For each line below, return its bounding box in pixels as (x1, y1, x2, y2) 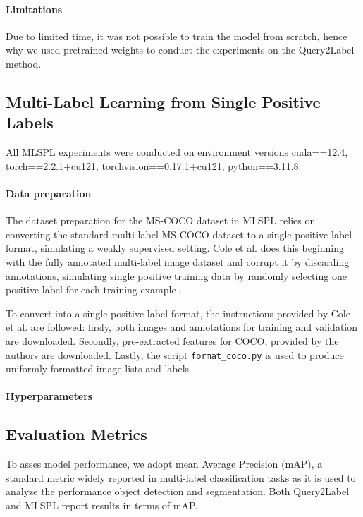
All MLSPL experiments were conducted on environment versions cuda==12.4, (6, 145, 348, 159)
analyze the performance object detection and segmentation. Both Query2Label (6, 484, 350, 499)
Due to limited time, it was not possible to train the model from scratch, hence (6, 28, 347, 43)
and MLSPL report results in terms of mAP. (6, 497, 198, 512)
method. (6, 56, 42, 71)
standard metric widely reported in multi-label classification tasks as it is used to (6, 470, 356, 485)
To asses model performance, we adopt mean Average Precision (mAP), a (6, 456, 323, 471)
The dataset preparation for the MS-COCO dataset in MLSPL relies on (6, 213, 316, 228)
